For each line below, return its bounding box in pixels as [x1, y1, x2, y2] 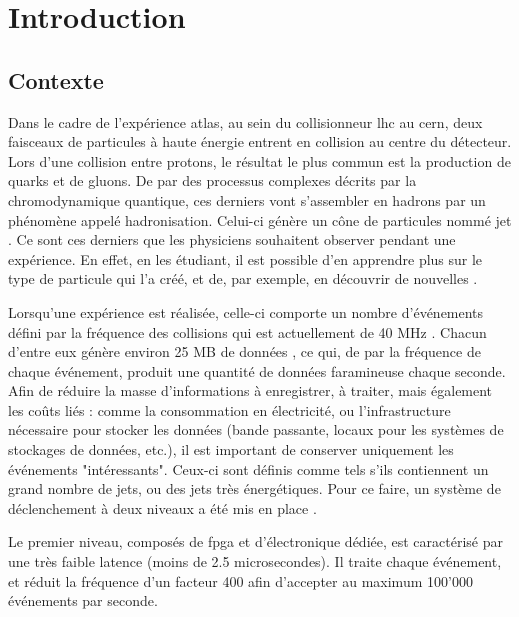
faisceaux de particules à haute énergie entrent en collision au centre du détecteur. [8, 131, 512, 152]
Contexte [8, 64, 104, 95]
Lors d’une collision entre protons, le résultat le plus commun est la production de [8, 150, 511, 171]
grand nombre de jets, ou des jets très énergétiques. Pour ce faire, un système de [8, 478, 501, 499]
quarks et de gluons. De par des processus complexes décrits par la [8, 170, 417, 191]
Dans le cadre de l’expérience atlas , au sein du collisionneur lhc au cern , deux [8, 111, 483, 132]
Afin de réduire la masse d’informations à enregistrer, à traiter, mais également [8, 380, 493, 401]
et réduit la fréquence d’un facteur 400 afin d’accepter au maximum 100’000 [8, 570, 473, 591]
